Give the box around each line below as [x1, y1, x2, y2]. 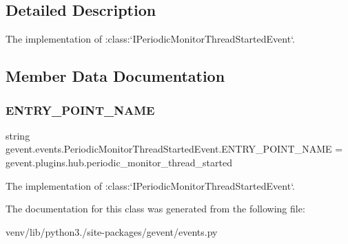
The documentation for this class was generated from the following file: [6, 201, 305, 216]
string [6, 128, 30, 142]
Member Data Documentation [6, 65, 225, 87]
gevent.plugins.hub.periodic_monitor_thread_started [6, 155, 232, 169]
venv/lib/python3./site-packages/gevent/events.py [6, 224, 218, 239]
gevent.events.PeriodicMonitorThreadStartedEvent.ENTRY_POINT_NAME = [6, 142, 343, 156]
